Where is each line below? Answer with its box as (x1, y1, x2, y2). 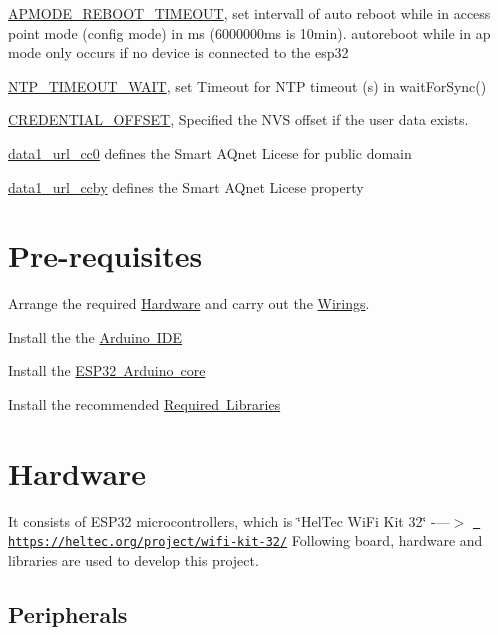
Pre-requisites (8, 235, 203, 276)
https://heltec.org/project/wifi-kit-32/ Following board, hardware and (8, 530, 483, 551)
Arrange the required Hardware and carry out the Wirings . (8, 293, 370, 314)
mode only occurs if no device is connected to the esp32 (8, 42, 349, 63)
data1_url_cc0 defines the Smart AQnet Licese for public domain (8, 142, 412, 163)
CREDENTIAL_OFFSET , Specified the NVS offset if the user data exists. (8, 109, 469, 130)
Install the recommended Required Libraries (8, 394, 281, 415)
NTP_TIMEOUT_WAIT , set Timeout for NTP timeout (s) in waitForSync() (8, 75, 487, 96)
